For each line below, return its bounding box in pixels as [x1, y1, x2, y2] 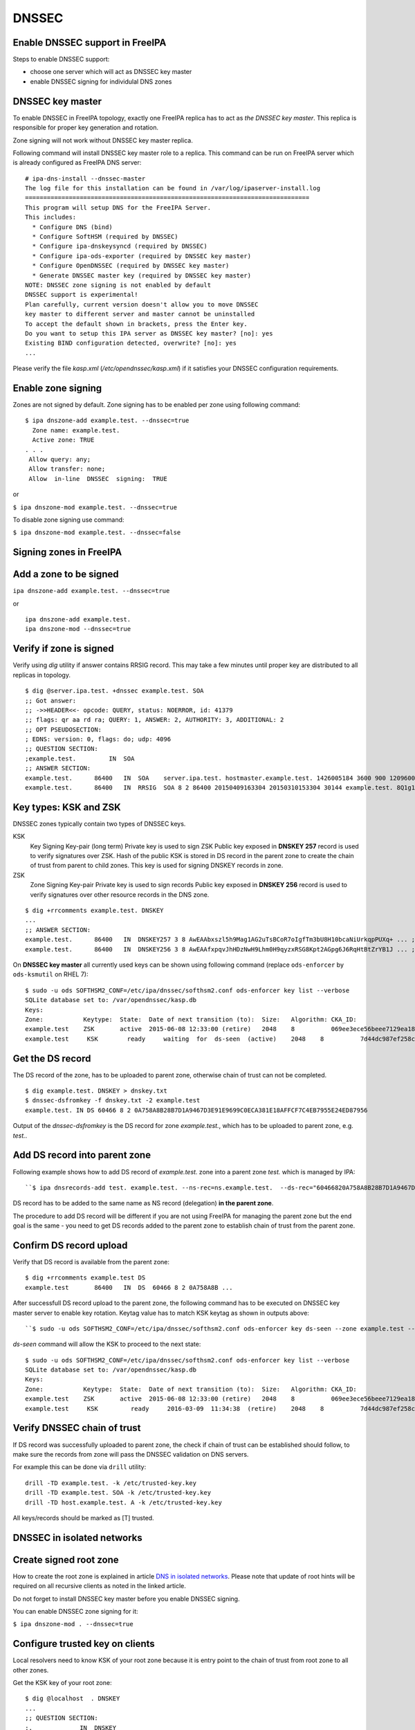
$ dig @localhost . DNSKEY [25, 1695, 120, 1702]
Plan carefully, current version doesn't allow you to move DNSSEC [25, 300, 259, 308]
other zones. [12, 1666, 49, 1674]
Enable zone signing [12, 382, 102, 394]
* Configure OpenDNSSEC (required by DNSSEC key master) [32, 262, 230, 270]
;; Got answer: [25, 696, 77, 704]
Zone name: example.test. [32, 426, 120, 434]
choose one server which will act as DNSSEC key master [30, 68, 192, 76]
